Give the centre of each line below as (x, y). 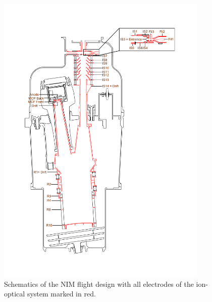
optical (15, 294)
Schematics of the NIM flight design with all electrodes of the (99, 284)
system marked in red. (61, 294)
